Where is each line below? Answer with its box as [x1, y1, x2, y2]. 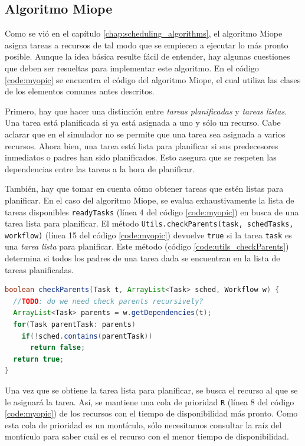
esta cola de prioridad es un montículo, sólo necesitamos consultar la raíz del [5, 418, 282, 431]
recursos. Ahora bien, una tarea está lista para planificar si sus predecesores [5, 139, 278, 152]
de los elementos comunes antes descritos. [5, 85, 155, 97]
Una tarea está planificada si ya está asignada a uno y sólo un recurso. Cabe [5, 116, 281, 129]
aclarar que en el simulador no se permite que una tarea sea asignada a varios [5, 127, 286, 140]
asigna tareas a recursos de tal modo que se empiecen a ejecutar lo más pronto [5, 38, 288, 51]
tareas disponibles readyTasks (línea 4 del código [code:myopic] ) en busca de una [5, 205, 299, 218]
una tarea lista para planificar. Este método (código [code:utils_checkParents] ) [5, 240, 289, 252]
